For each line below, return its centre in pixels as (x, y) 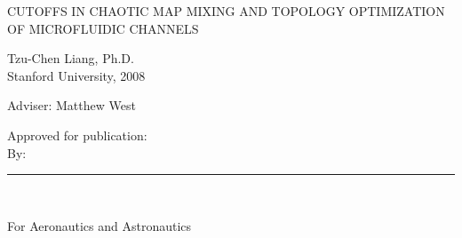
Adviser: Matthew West (72, 105)
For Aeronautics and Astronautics (100, 225)
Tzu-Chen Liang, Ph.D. (71, 58)
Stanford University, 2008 (76, 75)
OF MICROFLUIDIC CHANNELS (103, 28)
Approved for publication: (77, 135)
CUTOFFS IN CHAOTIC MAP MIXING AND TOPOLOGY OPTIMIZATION (226, 11)
